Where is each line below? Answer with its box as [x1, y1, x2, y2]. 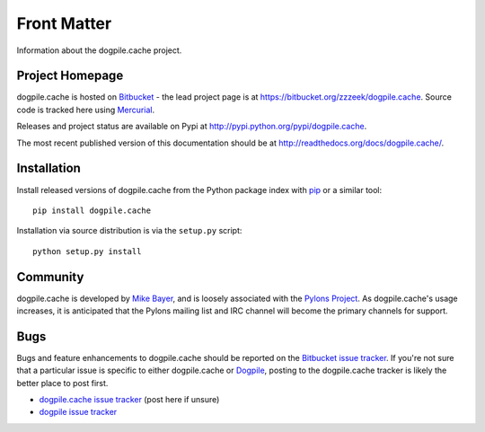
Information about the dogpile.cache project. [16, 45, 182, 56]
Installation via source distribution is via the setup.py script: [16, 225, 242, 236]
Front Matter [16, 13, 112, 33]
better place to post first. [16, 377, 109, 388]
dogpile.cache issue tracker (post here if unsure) [39, 394, 220, 405]
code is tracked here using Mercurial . [16, 104, 155, 115]
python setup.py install [32, 246, 142, 256]
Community [16, 269, 84, 285]
